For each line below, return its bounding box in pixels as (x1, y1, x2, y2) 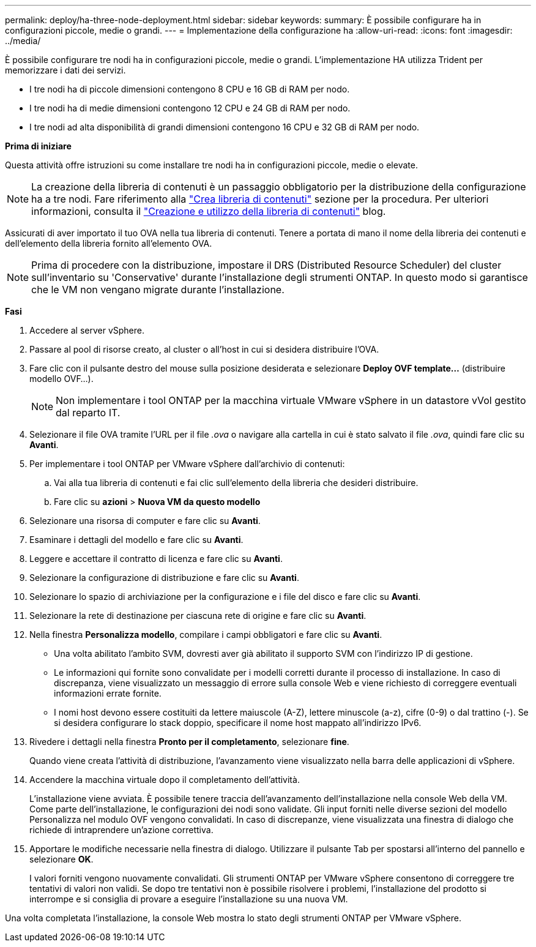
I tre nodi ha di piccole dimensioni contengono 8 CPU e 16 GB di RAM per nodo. (29, 84, 350, 94)
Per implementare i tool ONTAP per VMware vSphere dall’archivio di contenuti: (29, 459, 345, 469)
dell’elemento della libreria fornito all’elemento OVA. (5, 238, 212, 249)
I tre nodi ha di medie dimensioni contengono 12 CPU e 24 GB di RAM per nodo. (29, 103, 351, 113)
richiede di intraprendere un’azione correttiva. (29, 825, 214, 835)
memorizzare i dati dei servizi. (5, 65, 126, 75)
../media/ (5, 36, 41, 46)
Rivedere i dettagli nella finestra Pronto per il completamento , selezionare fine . (29, 736, 349, 747)
